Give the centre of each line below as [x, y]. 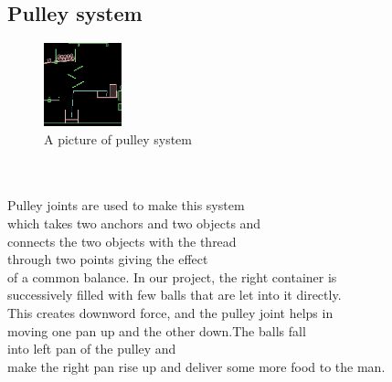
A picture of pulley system [118, 138]
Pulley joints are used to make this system [126, 205]
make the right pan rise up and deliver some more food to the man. [196, 366]
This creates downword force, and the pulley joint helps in [170, 312]
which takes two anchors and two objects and [134, 223]
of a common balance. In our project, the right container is [172, 276]
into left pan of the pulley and [92, 349]
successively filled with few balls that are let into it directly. [175, 295]
